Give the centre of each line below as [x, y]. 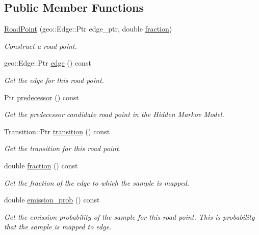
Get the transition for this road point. [62, 148]
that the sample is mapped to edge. [58, 227]
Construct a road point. [41, 46]
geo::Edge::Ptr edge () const [48, 63]
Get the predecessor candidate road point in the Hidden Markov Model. [114, 114]
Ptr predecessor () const [42, 97]
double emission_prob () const [52, 200]
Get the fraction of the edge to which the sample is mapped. [97, 182]
